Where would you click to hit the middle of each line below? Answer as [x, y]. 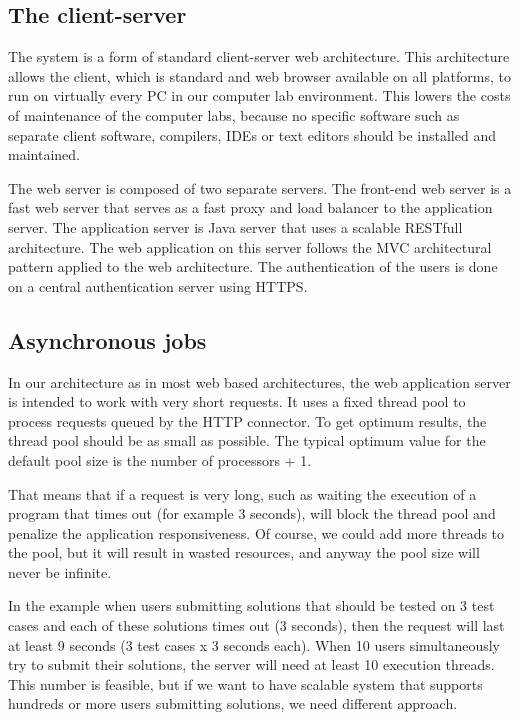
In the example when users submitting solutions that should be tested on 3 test [251, 605]
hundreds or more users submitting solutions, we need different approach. [233, 703]
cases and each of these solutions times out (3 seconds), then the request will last [256, 625]
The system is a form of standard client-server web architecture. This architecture [259, 56]
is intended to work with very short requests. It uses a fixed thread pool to [237, 401]
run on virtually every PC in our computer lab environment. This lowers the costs [259, 95]
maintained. [44, 154]
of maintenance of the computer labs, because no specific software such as [234, 114]
